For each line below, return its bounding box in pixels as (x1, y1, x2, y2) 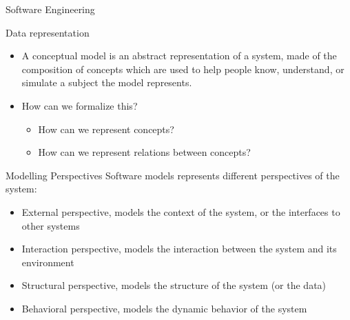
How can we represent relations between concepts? (38, 145, 251, 159)
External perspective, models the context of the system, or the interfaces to (21, 204, 340, 219)
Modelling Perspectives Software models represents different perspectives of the (6, 168, 340, 182)
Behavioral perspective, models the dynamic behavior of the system (21, 301, 307, 315)
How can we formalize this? (21, 98, 138, 112)
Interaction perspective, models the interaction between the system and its (21, 241, 337, 256)
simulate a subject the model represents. (21, 75, 192, 90)
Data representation (6, 25, 90, 39)
